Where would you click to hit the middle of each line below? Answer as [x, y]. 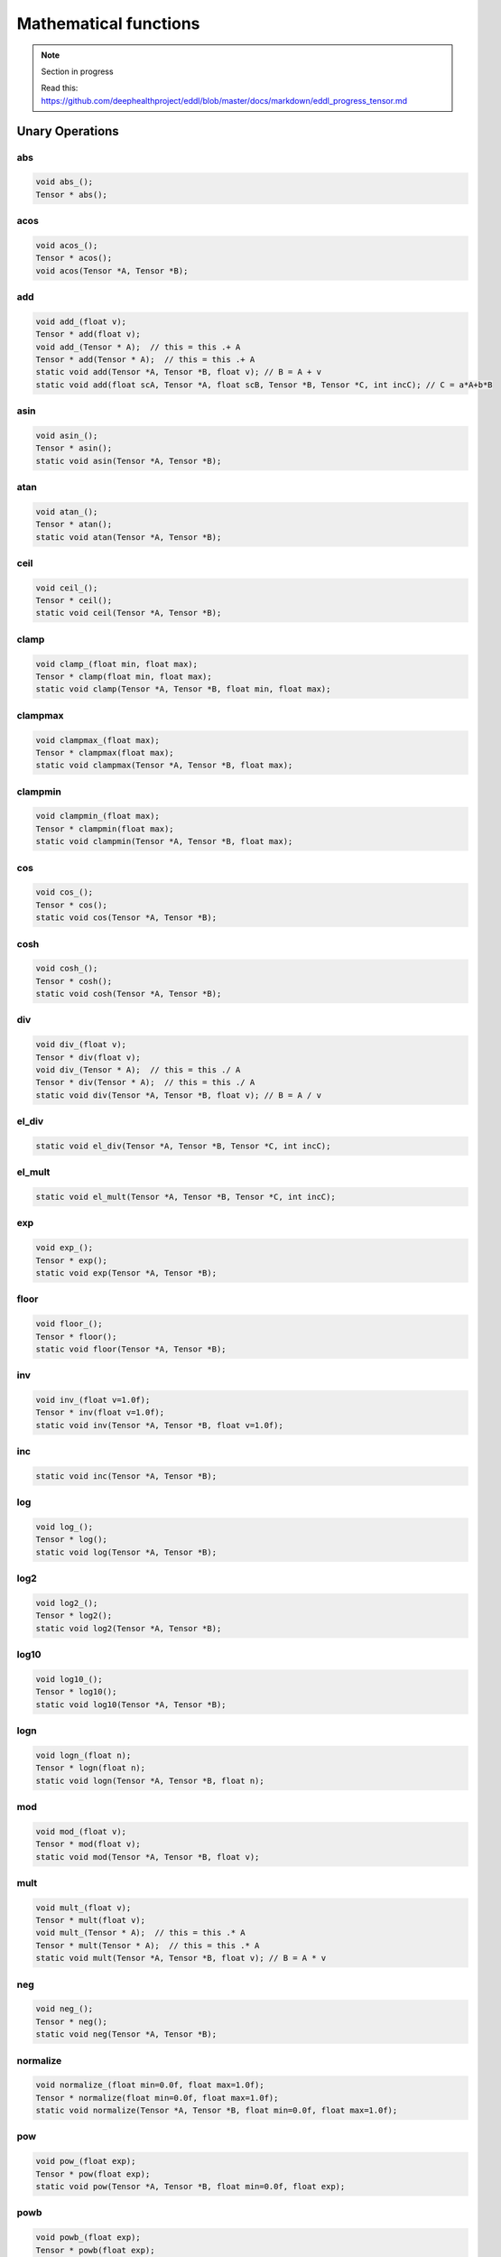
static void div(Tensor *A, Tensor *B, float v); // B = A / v [179, 1095]
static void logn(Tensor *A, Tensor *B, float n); [150, 1780]
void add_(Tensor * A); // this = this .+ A [138, 347]
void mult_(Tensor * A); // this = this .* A [140, 1933]
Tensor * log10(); [76, 1692]
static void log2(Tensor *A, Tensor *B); [129, 1628]
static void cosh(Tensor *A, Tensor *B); [129, 994]
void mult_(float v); [83, 1908]
